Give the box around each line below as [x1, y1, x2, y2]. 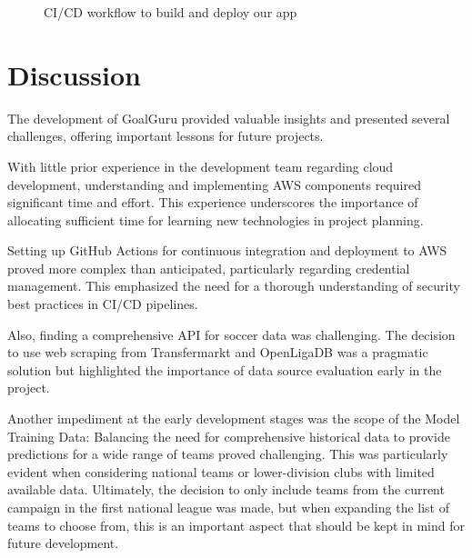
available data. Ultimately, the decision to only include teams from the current [7, 480, 445, 499]
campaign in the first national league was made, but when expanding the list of [7, 498, 450, 516]
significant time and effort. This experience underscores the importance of [7, 193, 418, 212]
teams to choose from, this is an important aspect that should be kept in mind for [7, 515, 466, 534]
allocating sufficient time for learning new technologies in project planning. [7, 210, 424, 229]
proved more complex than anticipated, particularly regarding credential [7, 258, 410, 277]
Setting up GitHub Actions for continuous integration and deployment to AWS [7, 241, 447, 260]
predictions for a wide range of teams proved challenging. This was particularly [7, 444, 448, 463]
